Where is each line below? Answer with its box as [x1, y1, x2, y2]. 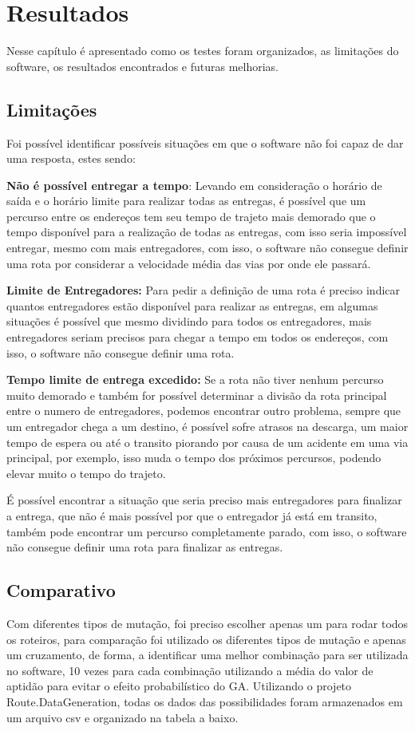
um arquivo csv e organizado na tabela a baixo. [6, 709, 239, 725]
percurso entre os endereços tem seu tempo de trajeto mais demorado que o [6, 207, 376, 224]
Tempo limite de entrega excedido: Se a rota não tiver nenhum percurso [6, 371, 384, 388]
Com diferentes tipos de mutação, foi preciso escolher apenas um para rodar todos [6, 614, 409, 631]
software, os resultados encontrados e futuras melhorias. [6, 57, 279, 74]
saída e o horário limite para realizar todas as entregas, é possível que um [6, 192, 366, 209]
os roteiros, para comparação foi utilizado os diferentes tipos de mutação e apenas [6, 630, 406, 647]
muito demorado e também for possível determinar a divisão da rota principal [6, 386, 387, 403]
